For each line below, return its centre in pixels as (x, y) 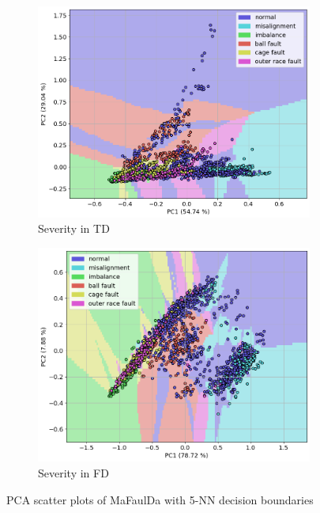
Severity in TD (74, 228)
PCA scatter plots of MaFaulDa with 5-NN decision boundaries (160, 499)
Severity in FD (73, 472)
